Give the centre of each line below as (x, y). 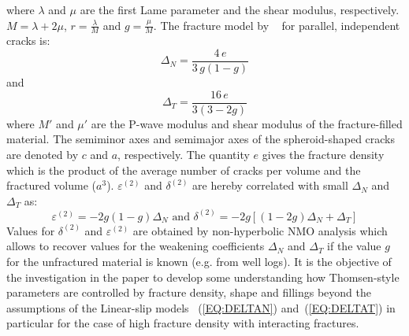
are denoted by (43, 154)
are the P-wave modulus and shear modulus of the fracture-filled (247, 123)
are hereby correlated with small (270, 185)
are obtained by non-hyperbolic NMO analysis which (260, 230)
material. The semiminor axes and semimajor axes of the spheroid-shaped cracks (201, 139)
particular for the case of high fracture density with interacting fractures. (183, 323)
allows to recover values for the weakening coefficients (136, 246)
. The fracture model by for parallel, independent (277, 25)
